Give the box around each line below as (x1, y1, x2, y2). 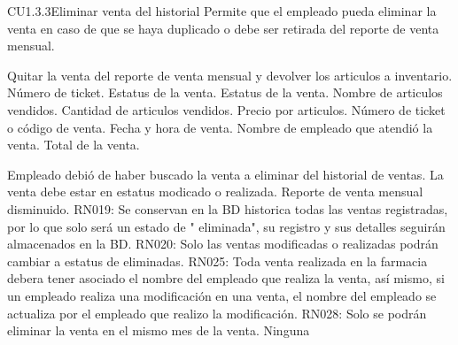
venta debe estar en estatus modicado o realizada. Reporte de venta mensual (7, 182, 423, 201)
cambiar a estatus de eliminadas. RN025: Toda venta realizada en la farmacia (7, 251, 428, 270)
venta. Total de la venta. (7, 135, 140, 154)
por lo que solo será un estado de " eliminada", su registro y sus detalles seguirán (7, 217, 446, 235)
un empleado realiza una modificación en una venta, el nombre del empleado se (7, 286, 437, 304)
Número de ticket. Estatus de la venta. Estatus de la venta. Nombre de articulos (7, 83, 443, 102)
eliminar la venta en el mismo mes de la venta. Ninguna (7, 321, 310, 340)
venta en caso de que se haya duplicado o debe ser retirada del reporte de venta (7, 19, 439, 37)
